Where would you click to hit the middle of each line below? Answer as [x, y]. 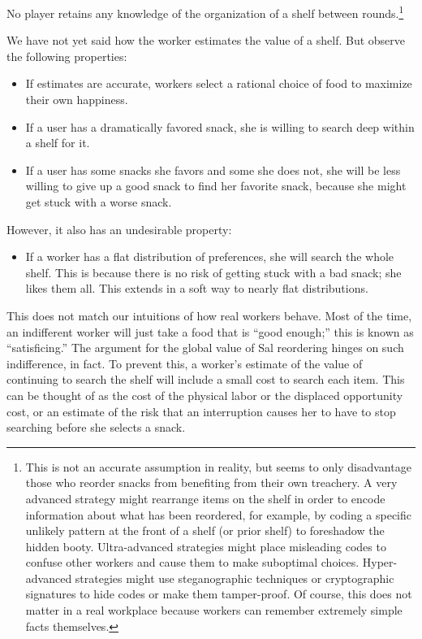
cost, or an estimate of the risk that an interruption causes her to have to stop [201, 411]
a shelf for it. [58, 143]
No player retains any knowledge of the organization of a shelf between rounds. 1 [205, 12]
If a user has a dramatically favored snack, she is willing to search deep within [220, 126]
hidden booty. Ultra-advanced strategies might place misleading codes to [206, 546]
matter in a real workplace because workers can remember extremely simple [214, 610]
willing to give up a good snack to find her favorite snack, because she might [216, 186]
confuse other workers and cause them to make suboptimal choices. [192, 562]
